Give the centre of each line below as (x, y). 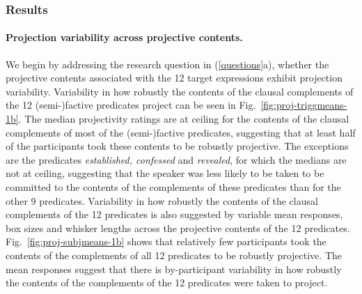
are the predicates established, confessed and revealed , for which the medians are (176, 159)
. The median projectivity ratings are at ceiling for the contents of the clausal (184, 119)
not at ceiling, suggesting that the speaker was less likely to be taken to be (165, 173)
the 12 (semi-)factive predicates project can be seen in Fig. (131, 105)
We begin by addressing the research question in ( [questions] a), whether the (167, 64)
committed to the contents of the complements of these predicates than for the (173, 186)
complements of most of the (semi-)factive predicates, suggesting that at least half (181, 132)
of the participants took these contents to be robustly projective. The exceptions (177, 146)
